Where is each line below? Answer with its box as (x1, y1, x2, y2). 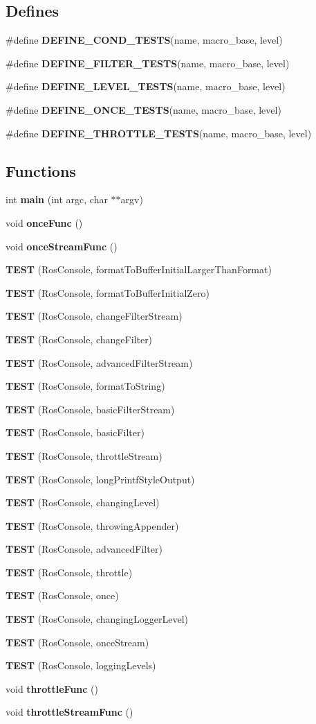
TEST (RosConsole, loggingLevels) (6, 658, 156, 673)
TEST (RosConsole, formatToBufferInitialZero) (6, 285, 210, 300)
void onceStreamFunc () (6, 239, 118, 253)
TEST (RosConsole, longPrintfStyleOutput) (6, 472, 195, 486)
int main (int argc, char (6, 192, 108, 207)
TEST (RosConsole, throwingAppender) (6, 518, 179, 533)
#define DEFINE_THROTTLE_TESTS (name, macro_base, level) (6, 126, 312, 140)
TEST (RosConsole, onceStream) (6, 635, 149, 649)
